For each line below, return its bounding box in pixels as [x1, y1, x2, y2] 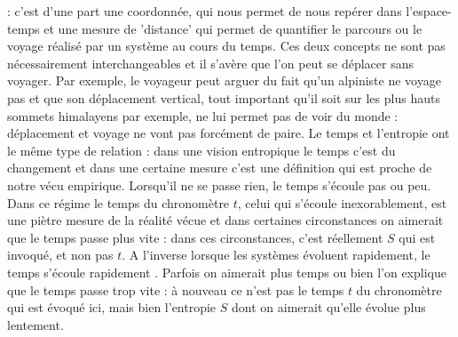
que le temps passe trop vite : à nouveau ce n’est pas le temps [7, 280, 344, 299]
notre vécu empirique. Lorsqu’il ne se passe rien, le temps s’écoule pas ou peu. [7, 175, 431, 194]
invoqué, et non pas [7, 245, 114, 264]
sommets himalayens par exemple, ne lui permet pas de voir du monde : [7, 106, 399, 124]
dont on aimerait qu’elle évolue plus [232, 298, 426, 317]
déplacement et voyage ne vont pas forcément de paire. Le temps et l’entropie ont [7, 124, 450, 142]
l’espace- [406, 2, 452, 20]
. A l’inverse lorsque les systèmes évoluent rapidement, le [122, 245, 430, 264]
